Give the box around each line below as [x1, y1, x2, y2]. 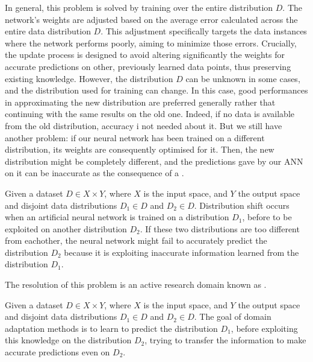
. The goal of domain [194, 310, 271, 323]
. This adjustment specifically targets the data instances [101, 25, 307, 37]
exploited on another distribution [5, 222, 127, 235]
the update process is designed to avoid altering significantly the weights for [5, 48, 285, 61]
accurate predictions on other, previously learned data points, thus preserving [5, 60, 291, 72]
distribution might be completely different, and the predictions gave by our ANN [5, 154, 303, 167]
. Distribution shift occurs [194, 198, 290, 211]
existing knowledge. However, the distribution [5, 72, 173, 84]
